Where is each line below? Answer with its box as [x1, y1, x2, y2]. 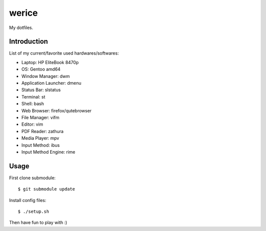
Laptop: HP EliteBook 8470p [21, 59, 79, 65]
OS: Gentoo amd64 [21, 66, 61, 72]
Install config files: [9, 197, 46, 203]
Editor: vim [21, 121, 43, 128]
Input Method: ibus [21, 142, 60, 148]
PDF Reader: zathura [21, 128, 64, 134]
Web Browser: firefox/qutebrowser [21, 107, 92, 113]
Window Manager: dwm [21, 73, 70, 79]
